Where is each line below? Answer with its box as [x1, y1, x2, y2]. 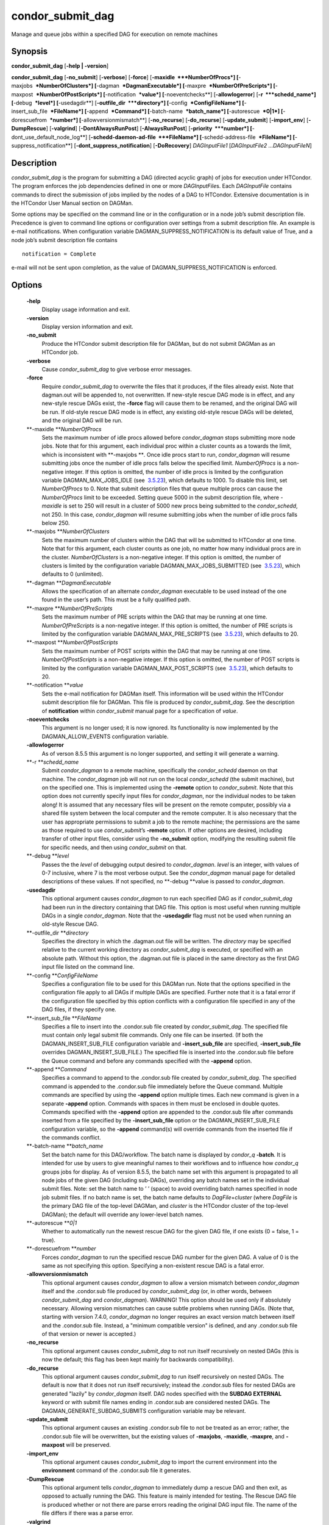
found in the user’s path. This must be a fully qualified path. [41, 596, 191, 603]
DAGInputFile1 [193, 142, 228, 149]
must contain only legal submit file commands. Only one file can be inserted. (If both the [41, 1032, 263, 1039]
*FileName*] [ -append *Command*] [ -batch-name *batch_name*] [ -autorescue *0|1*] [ [50, 107, 283, 115]
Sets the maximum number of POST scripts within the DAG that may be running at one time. [41, 647, 272, 655]
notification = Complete [22, 251, 96, 257]
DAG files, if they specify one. [41, 1006, 117, 1013]
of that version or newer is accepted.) [41, 1330, 136, 1338]
